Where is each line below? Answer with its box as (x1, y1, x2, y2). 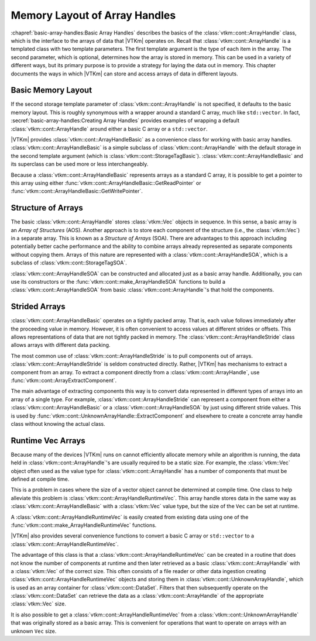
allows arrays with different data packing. (11, 342, 111, 349)
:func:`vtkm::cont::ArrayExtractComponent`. (11, 377, 117, 384)
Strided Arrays (11, 302, 66, 312)
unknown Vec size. (11, 628, 57, 635)
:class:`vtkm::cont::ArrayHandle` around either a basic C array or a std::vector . (11, 125, 208, 132)
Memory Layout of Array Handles (11, 9, 176, 22)
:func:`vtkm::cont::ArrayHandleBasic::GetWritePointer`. (11, 188, 143, 195)
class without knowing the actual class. (11, 420, 105, 427)
